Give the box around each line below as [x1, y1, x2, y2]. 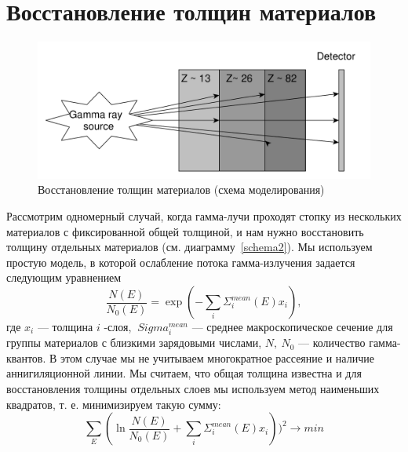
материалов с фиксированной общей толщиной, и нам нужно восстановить [6, 223, 364, 239]
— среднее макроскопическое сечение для [191, 319, 393, 335]
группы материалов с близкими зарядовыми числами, [6, 334, 262, 351]
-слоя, [104, 319, 132, 335]
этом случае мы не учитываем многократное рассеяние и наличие [60, 349, 374, 366]
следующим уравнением [6, 269, 122, 286]
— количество [297, 334, 366, 351]
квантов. [6, 349, 46, 366]
